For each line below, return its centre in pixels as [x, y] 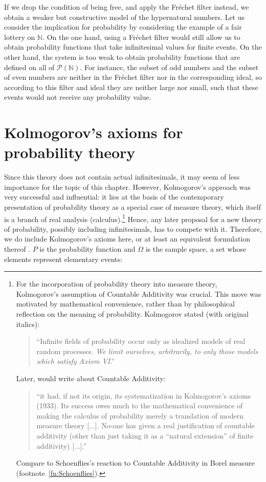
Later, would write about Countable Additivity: [91, 378]
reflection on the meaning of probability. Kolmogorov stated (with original [132, 314]
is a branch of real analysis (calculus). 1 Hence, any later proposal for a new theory [133, 218]
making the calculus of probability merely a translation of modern [140, 415]
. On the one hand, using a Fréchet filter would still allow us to [141, 37]
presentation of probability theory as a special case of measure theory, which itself [132, 207]
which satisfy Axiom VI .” [75, 361]
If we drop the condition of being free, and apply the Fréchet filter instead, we [127, 7]
